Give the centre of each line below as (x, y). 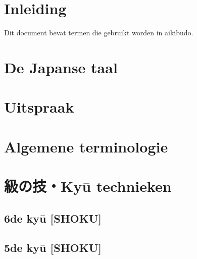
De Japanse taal (61, 67)
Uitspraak (39, 107)
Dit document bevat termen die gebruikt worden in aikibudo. (99, 33)
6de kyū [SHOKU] (53, 218)
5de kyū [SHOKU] (53, 248)
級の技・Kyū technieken (88, 186)
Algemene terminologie (86, 146)
